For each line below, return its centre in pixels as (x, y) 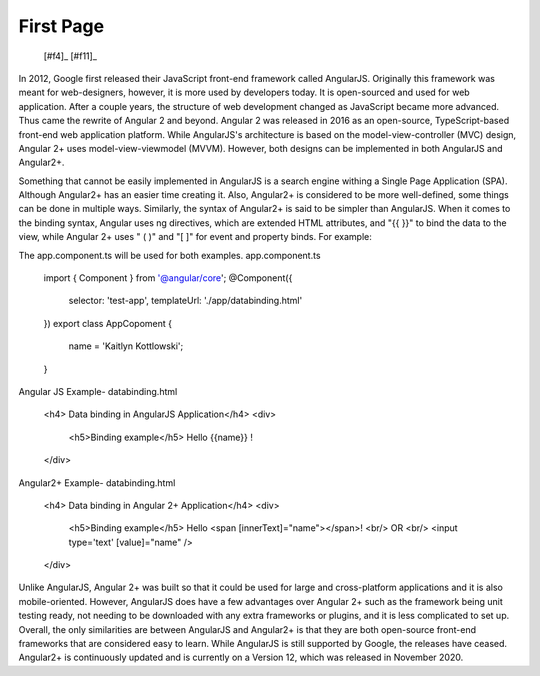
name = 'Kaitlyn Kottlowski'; (126, 346)
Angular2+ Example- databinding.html (97, 482)
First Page (61, 26)
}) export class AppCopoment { (108, 323)
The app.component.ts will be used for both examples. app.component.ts (169, 255)
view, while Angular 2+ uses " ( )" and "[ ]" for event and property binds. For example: (195, 237)
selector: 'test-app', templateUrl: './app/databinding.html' (185, 301)
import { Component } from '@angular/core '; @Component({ (168, 278)
